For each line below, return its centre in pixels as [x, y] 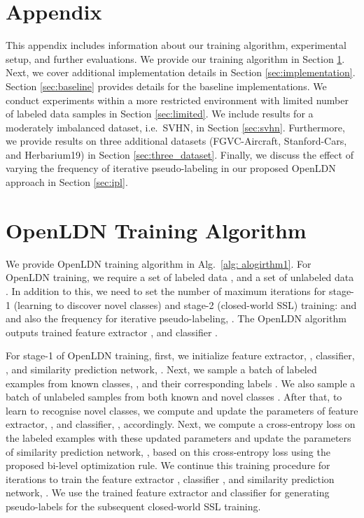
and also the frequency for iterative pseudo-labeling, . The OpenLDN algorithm [176, 318]
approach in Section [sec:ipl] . [67, 182]
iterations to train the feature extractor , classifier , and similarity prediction [170, 479]
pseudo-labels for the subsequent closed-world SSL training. [133, 506]
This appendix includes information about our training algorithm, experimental [176, 45]
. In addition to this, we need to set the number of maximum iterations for [166, 290]
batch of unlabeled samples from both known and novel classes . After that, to [174, 397]
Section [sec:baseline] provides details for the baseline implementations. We [166, 86]
